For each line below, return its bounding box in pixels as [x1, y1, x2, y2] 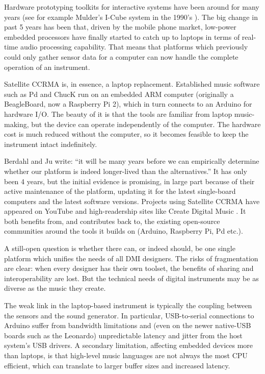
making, [4, 118, 29, 129]
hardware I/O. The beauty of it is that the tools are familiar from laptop [4, 108, 232, 119]
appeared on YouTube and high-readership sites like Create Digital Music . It [4, 206, 246, 216]
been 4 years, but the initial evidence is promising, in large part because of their [4, 176, 255, 186]
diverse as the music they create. [4, 283, 106, 293]
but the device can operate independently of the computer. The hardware [31, 118, 261, 129]
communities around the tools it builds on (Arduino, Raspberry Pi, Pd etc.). [4, 226, 243, 236]
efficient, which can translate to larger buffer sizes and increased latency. [4, 360, 230, 370]
